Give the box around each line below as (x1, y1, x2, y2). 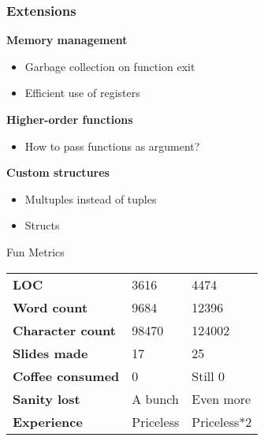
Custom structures (6, 164, 110, 181)
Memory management (6, 32, 128, 48)
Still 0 (191, 366, 225, 385)
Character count (13, 320, 116, 339)
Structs (24, 217, 60, 234)
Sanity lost (13, 389, 80, 408)
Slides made (13, 343, 88, 362)
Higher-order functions (6, 111, 133, 127)
